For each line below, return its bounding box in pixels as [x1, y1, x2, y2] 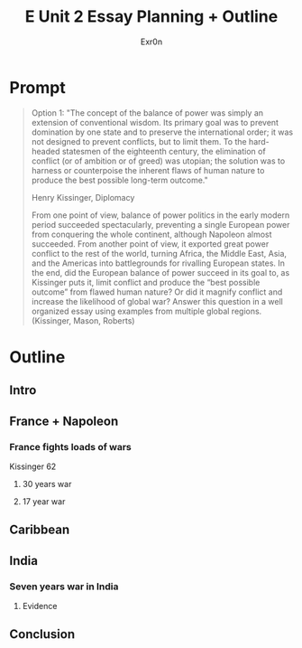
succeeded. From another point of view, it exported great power [31, 238, 270, 249]
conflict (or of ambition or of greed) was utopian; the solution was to [31, 155, 286, 166]
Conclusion [9, 626, 76, 643]
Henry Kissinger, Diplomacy [31, 192, 135, 202]
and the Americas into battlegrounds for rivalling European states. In [31, 258, 286, 268]
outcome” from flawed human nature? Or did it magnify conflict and [31, 286, 283, 297]
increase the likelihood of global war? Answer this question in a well [31, 296, 284, 306]
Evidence [22, 601, 58, 612]
